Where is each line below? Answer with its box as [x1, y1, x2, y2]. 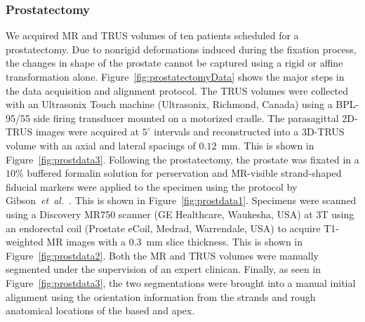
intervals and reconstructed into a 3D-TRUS [154, 124, 345, 139]
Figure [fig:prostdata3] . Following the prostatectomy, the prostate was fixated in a [6, 152, 359, 166]
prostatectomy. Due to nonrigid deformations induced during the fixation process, [6, 41, 357, 56]
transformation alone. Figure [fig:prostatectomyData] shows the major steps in [6, 69, 345, 83]
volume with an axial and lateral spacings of [6, 137, 196, 152]
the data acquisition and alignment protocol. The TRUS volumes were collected [6, 83, 349, 98]
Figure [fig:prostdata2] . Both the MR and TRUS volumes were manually [6, 248, 319, 262]
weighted [6, 234, 44, 249]
